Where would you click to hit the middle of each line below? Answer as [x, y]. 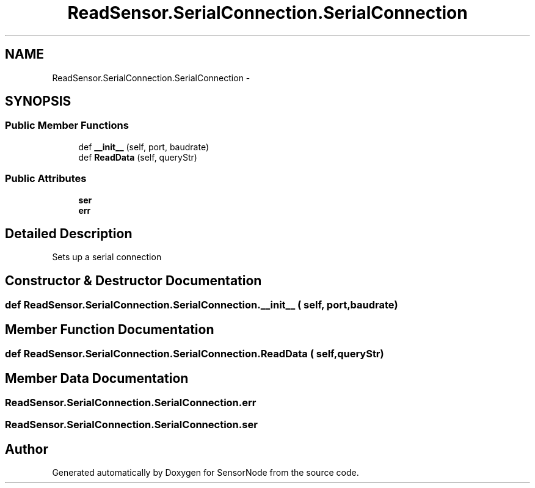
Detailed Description [69, 233]
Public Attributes [46, 179]
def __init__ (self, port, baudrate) [144, 147]
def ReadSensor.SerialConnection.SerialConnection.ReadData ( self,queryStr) [195, 354]
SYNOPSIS [38, 101]
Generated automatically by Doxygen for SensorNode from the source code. [206, 473]
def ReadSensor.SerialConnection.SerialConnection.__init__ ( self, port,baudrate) [202, 305]
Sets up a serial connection [107, 257]
